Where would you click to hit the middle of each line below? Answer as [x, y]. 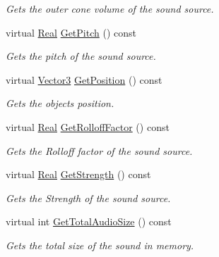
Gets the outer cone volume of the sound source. [110, 8]
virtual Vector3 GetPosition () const [84, 79]
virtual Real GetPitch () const [71, 32]
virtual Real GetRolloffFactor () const [88, 126]
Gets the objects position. [60, 103]
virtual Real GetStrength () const [78, 174]
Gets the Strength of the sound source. [88, 198]
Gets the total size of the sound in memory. [100, 245]
